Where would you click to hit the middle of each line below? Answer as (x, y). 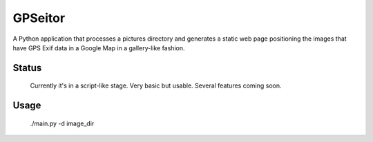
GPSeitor (39, 18)
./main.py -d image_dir (62, 123)
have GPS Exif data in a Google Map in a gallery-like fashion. (99, 48)
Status (27, 68)
